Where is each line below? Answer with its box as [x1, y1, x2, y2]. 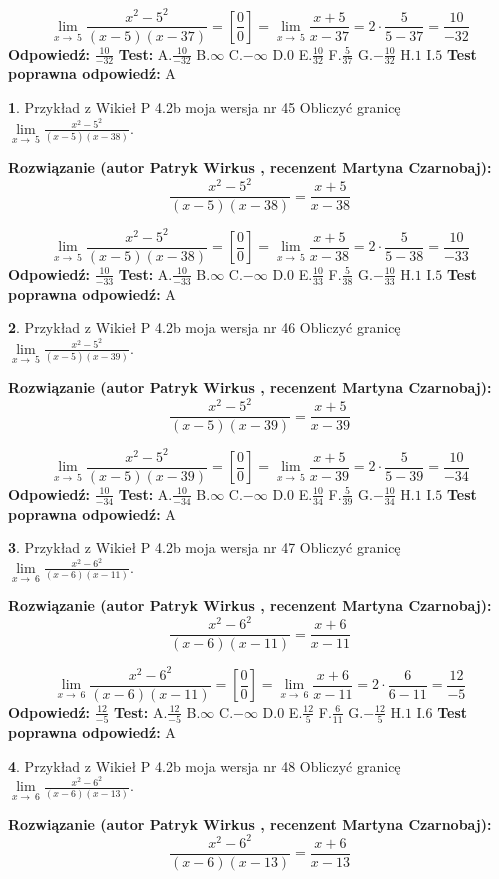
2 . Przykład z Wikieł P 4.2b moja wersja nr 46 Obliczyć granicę [8, 317, 401, 338]
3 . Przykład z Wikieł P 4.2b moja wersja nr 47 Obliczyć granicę [8, 537, 401, 558]
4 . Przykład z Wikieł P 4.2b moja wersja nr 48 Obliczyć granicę [8, 755, 401, 776]
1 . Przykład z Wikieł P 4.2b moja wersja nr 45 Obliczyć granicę [8, 96, 401, 117]
